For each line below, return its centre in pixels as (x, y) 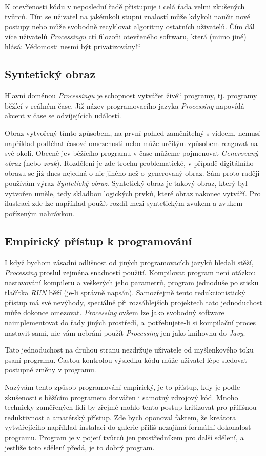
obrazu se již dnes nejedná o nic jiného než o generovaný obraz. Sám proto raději (132, 173)
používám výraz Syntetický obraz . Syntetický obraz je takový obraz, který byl (126, 183)
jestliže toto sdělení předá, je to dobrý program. (80, 447)
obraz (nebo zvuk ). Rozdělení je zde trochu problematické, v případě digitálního (129, 163)
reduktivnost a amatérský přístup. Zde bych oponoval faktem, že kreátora (120, 417)
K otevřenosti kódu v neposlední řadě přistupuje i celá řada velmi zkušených (125, 6)
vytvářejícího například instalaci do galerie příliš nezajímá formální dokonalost (128, 427)
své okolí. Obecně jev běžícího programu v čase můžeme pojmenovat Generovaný (131, 153)
